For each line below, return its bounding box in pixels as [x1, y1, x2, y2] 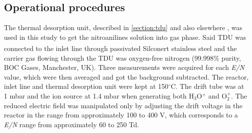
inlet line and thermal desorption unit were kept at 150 [4, 81, 169, 91]
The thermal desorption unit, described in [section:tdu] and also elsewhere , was [4, 22, 243, 33]
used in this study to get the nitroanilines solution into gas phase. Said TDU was [4, 32, 246, 42]
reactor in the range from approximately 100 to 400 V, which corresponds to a [4, 110, 238, 120]
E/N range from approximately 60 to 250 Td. [4, 119, 139, 129]
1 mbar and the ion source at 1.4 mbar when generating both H [4, 91, 194, 101]
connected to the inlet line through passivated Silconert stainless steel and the [4, 43, 237, 53]
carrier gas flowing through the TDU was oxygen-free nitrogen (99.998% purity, [4, 52, 241, 63]
